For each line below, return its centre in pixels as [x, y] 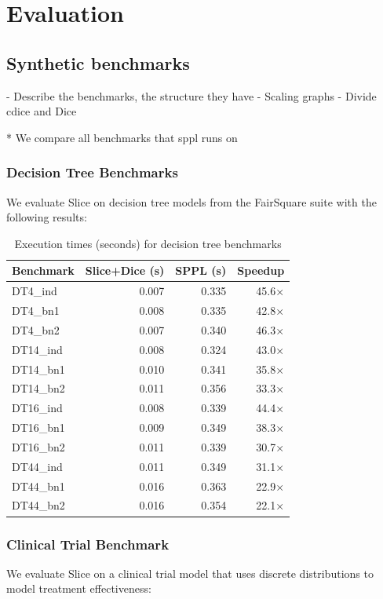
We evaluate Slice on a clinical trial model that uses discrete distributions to [190, 573]
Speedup [261, 270]
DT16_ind [37, 408]
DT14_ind [37, 349]
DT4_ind [35, 291]
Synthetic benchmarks [98, 62]
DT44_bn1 [38, 486]
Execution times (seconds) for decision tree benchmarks [148, 243]
